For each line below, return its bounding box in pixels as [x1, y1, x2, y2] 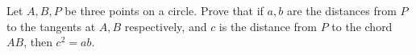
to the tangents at [6, 18, 96, 34]
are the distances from [286, 2, 397, 18]
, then [23, 33, 52, 50]
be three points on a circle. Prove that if [64, 2, 264, 18]
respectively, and [124, 18, 207, 34]
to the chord [331, 18, 393, 34]
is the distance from [218, 18, 317, 34]
